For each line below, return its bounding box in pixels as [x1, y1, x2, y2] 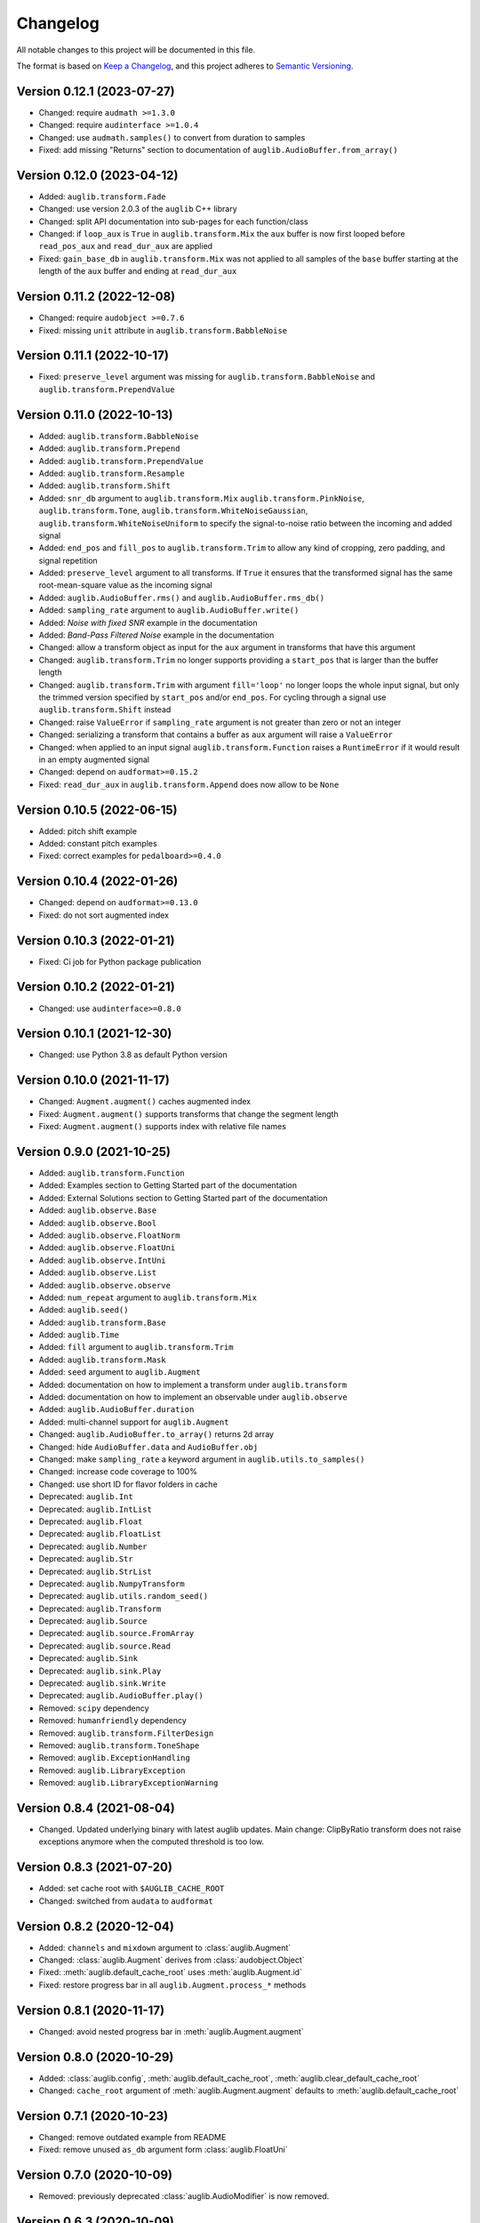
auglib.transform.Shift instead [38, 704, 172, 715]
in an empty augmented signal [38, 754, 150, 765]
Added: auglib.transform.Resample [38, 468, 186, 478]
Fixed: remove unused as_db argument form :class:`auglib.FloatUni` [38, 2144, 288, 2155]
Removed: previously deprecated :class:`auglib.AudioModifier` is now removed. [38, 2191, 330, 2202]
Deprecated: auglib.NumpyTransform [38, 1578, 186, 1589]
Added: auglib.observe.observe [38, 1280, 171, 1290]
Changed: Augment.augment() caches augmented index [38, 1096, 252, 1107]
